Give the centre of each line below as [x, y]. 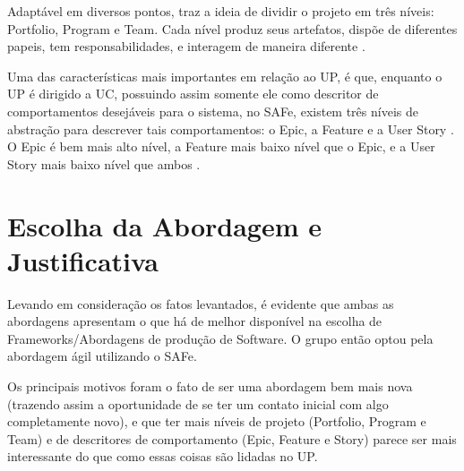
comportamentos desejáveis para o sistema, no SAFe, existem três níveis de [213, 111]
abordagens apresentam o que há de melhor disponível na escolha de [195, 321]
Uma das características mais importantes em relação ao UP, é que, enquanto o [225, 76]
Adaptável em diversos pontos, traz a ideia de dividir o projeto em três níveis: [221, 11]
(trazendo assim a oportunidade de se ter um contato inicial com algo [198, 403]
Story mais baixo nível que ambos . [104, 163]
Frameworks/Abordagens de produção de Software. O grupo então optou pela [220, 338]
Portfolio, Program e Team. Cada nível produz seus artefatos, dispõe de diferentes [232, 28]
